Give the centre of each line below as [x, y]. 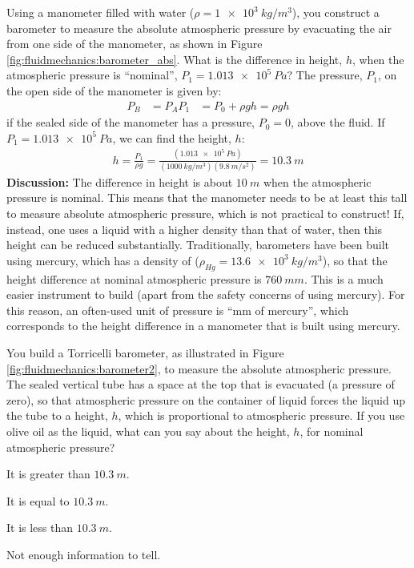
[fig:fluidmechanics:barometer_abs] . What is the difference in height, [175, 59]
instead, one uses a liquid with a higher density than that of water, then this [195, 229]
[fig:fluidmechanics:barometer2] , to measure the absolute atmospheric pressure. [199, 368]
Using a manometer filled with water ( [100, 12]
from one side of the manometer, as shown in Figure [135, 44]
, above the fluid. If [338, 122]
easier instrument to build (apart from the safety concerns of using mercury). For [206, 294]
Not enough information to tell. [84, 554]
